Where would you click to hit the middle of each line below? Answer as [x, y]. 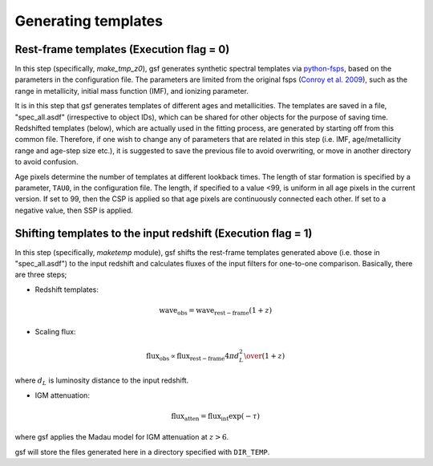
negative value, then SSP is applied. [74, 210]
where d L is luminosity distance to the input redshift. [102, 381]
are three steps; [41, 275]
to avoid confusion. [47, 162]
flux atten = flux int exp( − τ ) [216, 417]
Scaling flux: [55, 331]
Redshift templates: [67, 290]
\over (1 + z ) [264, 356]
